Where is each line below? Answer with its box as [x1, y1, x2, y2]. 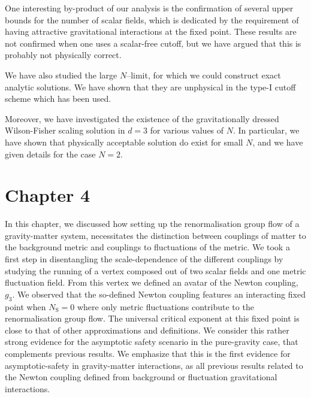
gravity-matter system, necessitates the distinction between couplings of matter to [5, 229, 306, 241]
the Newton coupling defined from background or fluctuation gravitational [5, 371, 277, 383]
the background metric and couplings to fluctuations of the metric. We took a [5, 241, 290, 253]
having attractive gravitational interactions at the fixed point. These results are [5, 25, 297, 38]
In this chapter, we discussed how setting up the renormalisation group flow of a [5, 217, 300, 230]
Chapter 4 [5, 183, 90, 207]
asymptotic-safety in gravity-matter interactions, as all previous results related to [5, 359, 303, 371]
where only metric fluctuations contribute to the [77, 300, 254, 313]
